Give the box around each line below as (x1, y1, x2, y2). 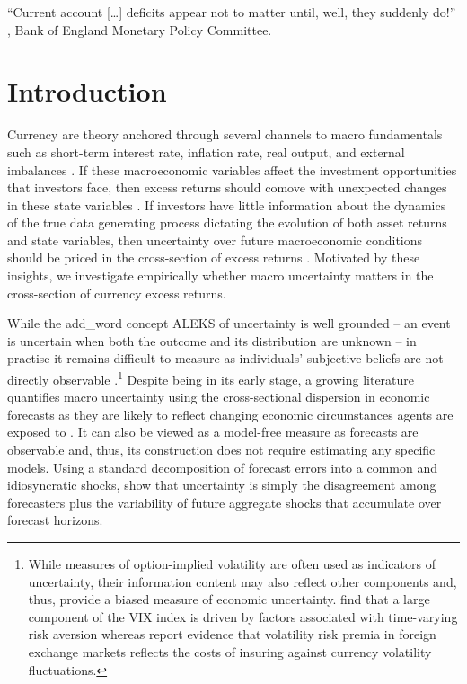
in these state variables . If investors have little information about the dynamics (7, 195, 446, 214)
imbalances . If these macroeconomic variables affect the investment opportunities (7, 160, 457, 179)
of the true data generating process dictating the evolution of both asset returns (7, 213, 447, 232)
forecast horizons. (7, 511, 103, 529)
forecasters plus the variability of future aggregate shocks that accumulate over (7, 493, 442, 511)
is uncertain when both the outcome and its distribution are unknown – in (7, 331, 417, 350)
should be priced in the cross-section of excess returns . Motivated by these (7, 248, 420, 267)
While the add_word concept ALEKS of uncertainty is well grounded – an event (7, 314, 451, 333)
